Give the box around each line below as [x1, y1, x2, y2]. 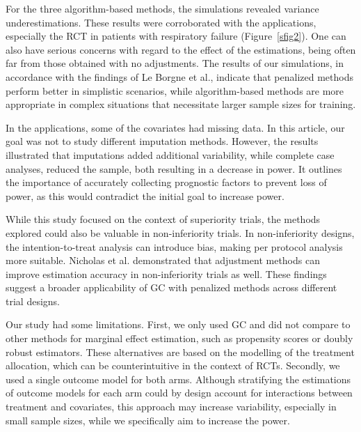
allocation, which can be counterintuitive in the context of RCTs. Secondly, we [6, 358, 340, 373]
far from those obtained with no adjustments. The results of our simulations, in [6, 56, 344, 70]
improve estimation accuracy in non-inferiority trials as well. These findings [6, 266, 327, 281]
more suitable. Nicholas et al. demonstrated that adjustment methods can [6, 253, 320, 268]
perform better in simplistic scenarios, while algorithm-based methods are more [6, 83, 344, 98]
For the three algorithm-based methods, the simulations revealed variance [6, 1, 319, 15]
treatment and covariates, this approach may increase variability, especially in [6, 399, 337, 414]
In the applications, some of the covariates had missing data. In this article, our [6, 120, 345, 134]
